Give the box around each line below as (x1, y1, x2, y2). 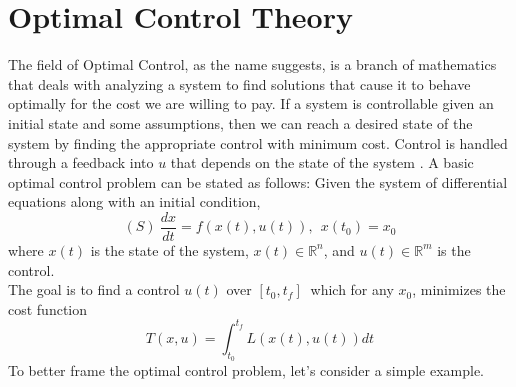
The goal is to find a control (8, 279, 180, 300)
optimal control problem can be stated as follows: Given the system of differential (8, 171, 508, 192)
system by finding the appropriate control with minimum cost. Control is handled (8, 132, 508, 153)
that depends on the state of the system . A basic (170, 152, 474, 173)
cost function (8, 298, 88, 319)
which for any (310, 279, 394, 300)
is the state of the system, (90, 239, 249, 260)
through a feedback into (8, 152, 154, 173)
